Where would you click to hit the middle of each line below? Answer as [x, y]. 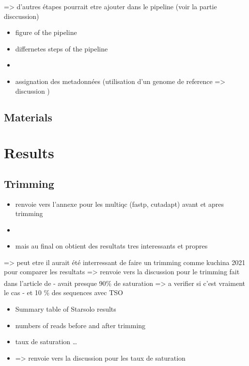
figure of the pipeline [46, 32]
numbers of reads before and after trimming [80, 325]
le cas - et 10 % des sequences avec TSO [63, 292]
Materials [28, 117]
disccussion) [22, 16]
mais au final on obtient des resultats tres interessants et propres [111, 246]
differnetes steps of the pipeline [62, 48]
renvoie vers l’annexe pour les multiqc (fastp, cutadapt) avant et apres [119, 204]
